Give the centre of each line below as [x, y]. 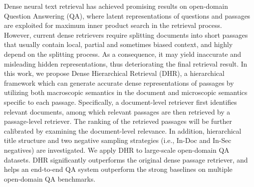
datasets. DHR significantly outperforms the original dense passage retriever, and [126, 159]
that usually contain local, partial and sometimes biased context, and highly [118, 44]
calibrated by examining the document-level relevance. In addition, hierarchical [123, 130]
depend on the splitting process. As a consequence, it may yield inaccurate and [123, 54]
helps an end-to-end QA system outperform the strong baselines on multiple [118, 169]
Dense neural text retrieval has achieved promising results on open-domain [116, 6]
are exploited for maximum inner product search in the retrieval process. [113, 25]
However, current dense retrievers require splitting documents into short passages [126, 35]
